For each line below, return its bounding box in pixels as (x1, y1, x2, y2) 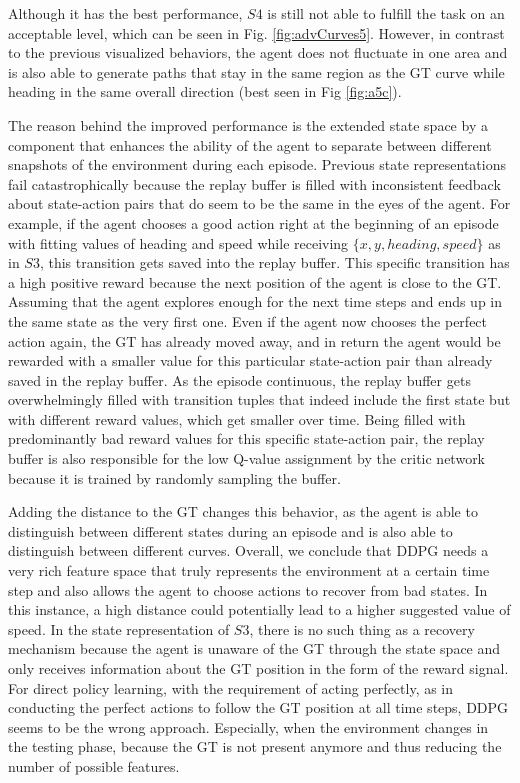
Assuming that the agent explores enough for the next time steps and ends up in (8, 291, 503, 312)
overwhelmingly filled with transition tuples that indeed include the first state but (8, 389, 511, 410)
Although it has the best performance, (8, 3, 243, 23)
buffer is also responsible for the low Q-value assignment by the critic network (8, 448, 486, 469)
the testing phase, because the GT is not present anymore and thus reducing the (8, 736, 502, 757)
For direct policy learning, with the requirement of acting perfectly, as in (8, 677, 454, 698)
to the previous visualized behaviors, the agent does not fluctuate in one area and (8, 42, 508, 63)
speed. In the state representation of (8, 618, 230, 639)
